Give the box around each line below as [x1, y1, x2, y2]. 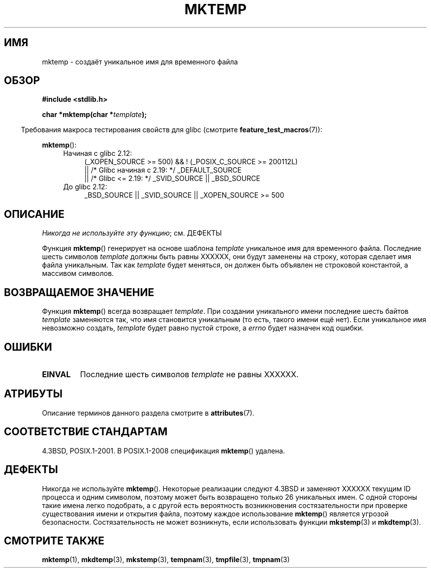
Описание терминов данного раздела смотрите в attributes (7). [42, 408, 254, 417]
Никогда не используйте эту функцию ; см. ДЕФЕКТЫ [42, 229, 222, 238]
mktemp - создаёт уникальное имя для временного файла [42, 57, 238, 66]
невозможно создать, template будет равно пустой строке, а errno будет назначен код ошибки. [42, 324, 364, 332]
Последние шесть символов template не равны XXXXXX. [80, 369, 299, 379]
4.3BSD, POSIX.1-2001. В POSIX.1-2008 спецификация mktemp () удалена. [42, 446, 285, 455]
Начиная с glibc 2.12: [63, 149, 132, 158]
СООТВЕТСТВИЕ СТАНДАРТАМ [4, 425, 168, 438]
